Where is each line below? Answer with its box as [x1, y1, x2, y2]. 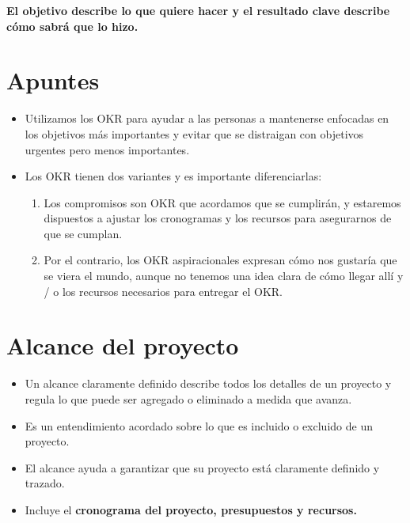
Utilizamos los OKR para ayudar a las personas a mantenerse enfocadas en [25, 110, 389, 127]
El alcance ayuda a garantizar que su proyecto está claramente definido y [25, 459, 380, 476]
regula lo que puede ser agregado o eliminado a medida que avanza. [25, 390, 352, 407]
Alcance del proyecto [6, 329, 239, 362]
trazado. [25, 475, 65, 491]
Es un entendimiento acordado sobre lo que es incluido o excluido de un [25, 417, 373, 434]
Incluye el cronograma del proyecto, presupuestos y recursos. [25, 501, 357, 517]
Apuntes [6, 64, 100, 97]
